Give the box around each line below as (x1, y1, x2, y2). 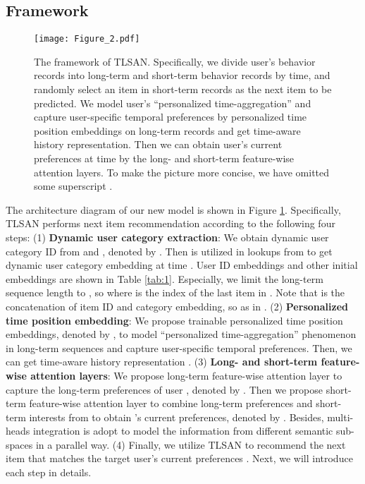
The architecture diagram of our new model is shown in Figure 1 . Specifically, (6, 202, 341, 217)
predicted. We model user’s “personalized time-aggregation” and (34, 95, 311, 110)
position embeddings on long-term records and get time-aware (34, 123, 301, 138)
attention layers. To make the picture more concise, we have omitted (34, 164, 330, 179)
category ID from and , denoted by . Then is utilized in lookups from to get (6, 243, 333, 258)
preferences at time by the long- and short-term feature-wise (34, 151, 295, 166)
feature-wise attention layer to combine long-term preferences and (29, 396, 313, 411)
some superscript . (34, 179, 113, 193)
